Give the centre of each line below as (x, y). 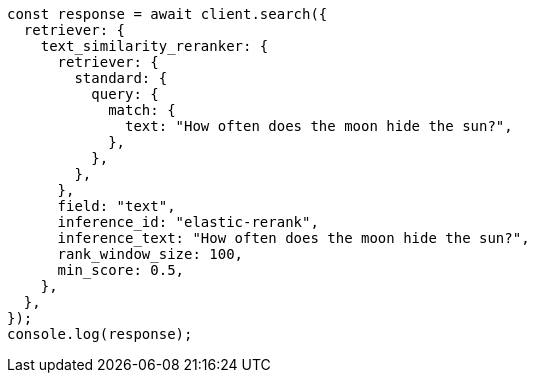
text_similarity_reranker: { (154, 46)
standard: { (121, 78)
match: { (142, 110)
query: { (125, 94)
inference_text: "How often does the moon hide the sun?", (293, 238)
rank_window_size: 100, (150, 254)
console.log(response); (100, 334)
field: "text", (116, 206)
